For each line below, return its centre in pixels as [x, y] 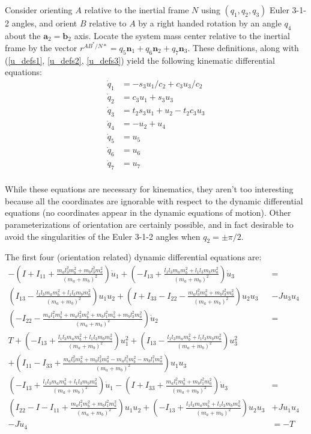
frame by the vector [41, 48]
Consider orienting [39, 10]
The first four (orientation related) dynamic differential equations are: [133, 257]
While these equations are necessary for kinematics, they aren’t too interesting [149, 189]
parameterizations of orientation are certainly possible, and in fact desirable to [149, 224]
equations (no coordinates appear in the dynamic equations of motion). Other [148, 212]
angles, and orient [44, 23]
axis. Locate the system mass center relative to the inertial [182, 35]
